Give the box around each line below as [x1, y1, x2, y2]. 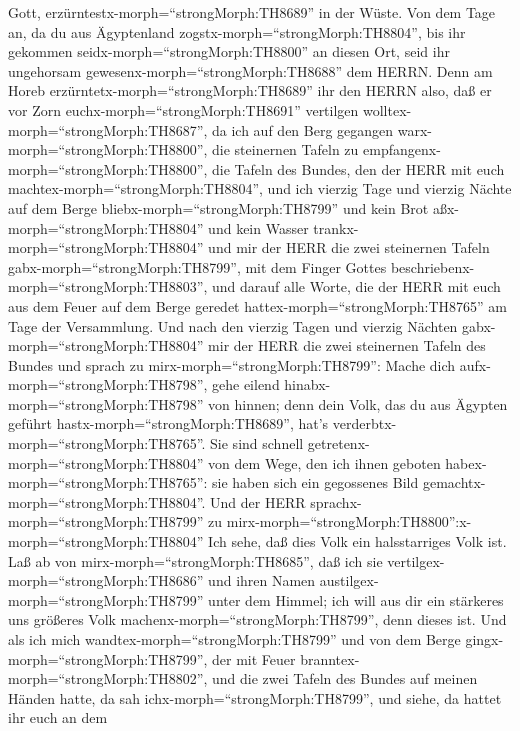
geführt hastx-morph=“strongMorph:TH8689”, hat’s [8, 413, 329, 434]
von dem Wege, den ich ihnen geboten [208, 452, 441, 473]
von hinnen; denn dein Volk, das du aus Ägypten [208, 393, 508, 414]
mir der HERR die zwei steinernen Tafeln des [208, 335, 486, 356]
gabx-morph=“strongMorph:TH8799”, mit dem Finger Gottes [8, 256, 387, 277]
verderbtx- [332, 413, 397, 434]
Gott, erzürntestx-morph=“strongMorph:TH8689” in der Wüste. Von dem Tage [8, 2, 496, 22]
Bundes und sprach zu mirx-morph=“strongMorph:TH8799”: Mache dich [8, 354, 456, 375]
